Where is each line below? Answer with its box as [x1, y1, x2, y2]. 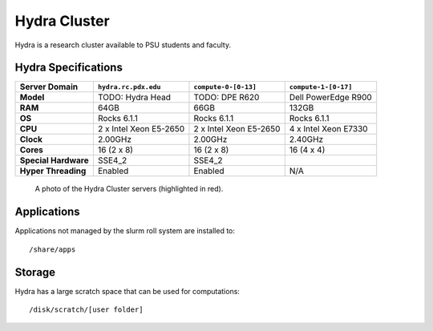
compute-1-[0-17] [289, 83, 353, 91]
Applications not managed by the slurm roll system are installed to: [14, 226, 236, 236]
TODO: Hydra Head [97, 92, 172, 103]
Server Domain [19, 81, 79, 92]
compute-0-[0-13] [193, 83, 257, 91]
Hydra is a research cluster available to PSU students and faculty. [14, 40, 232, 50]
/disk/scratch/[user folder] [29, 305, 144, 314]
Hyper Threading [19, 165, 87, 176]
